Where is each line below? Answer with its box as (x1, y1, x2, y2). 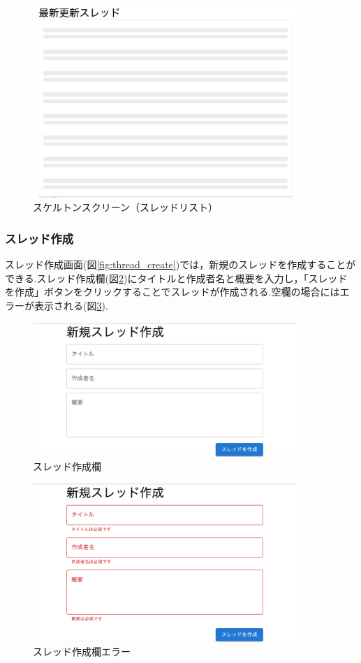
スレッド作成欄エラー (33, 644, 131, 659)
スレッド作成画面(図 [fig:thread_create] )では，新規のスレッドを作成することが (5, 257, 356, 272)
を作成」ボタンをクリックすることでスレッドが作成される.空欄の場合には (5, 284, 340, 299)
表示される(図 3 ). (34, 298, 108, 312)
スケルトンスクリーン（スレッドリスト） (33, 200, 219, 214)
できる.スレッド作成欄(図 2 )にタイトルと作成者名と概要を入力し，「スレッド (5, 270, 348, 285)
